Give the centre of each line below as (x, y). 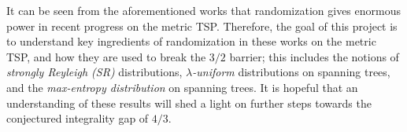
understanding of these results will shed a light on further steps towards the (189, 103)
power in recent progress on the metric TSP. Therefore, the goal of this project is (202, 26)
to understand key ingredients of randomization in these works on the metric (191, 41)
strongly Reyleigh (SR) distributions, (94, 72)
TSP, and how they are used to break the (106, 56)
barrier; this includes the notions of (314, 56)
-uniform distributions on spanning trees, (291, 72)
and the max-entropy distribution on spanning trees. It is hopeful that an (182, 87)
